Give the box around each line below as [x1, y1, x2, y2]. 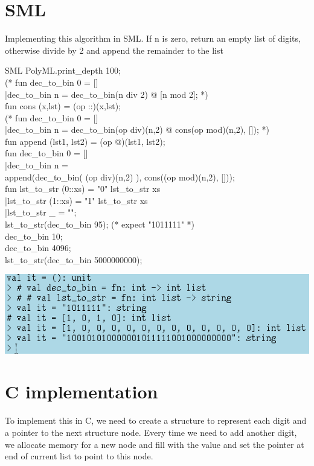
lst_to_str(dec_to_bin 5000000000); [5, 253, 143, 266]
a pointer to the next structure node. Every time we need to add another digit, [5, 426, 297, 438]
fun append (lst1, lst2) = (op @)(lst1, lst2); [5, 135, 165, 147]
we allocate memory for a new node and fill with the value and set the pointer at [5, 438, 304, 450]
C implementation [5, 379, 158, 404]
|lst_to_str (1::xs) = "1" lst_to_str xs [5, 194, 148, 206]
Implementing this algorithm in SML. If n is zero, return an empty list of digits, [5, 32, 301, 45]
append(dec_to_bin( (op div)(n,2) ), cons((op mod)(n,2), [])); [5, 170, 235, 183]
